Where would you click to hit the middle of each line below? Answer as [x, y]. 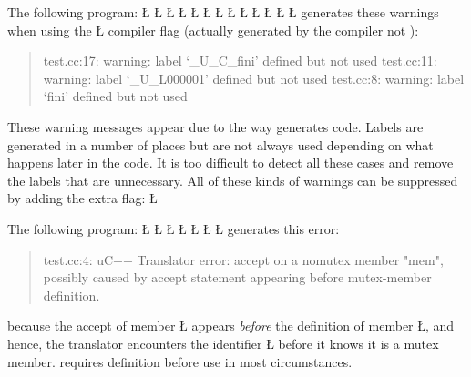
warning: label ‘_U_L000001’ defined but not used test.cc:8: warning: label [254, 78]
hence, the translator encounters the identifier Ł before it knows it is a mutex [223, 343]
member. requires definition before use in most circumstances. [180, 361]
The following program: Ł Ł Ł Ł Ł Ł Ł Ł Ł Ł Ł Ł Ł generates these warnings [223, 12]
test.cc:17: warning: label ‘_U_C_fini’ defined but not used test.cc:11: [240, 61]
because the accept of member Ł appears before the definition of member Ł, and [231, 326]
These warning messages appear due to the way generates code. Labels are [215, 126]
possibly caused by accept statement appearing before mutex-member [237, 277]
